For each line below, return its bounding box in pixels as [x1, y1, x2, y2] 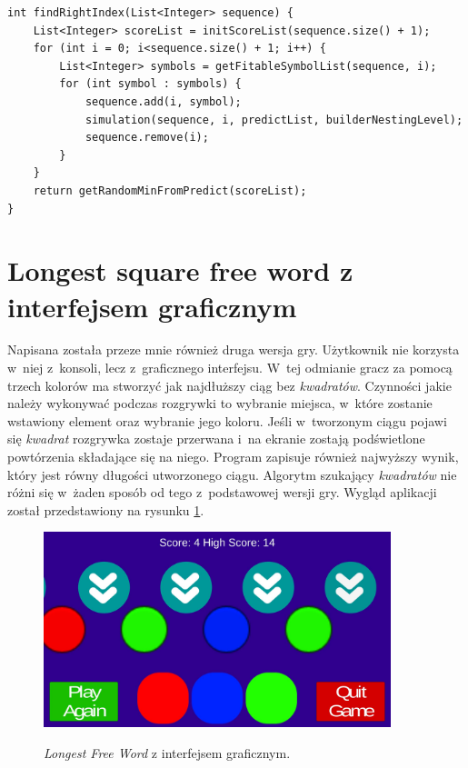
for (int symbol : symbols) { [59, 77, 242, 91]
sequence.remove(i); [85, 131, 209, 145]
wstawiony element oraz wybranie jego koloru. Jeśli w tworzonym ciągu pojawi [7, 411, 447, 430]
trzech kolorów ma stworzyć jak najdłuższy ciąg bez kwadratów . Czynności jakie [7, 375, 452, 394]
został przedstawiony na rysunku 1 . [7, 500, 204, 519]
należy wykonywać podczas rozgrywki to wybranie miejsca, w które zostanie [7, 394, 433, 413]
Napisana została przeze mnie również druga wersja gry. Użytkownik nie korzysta [7, 340, 460, 359]
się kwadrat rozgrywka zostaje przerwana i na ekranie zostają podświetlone [7, 429, 425, 448]
